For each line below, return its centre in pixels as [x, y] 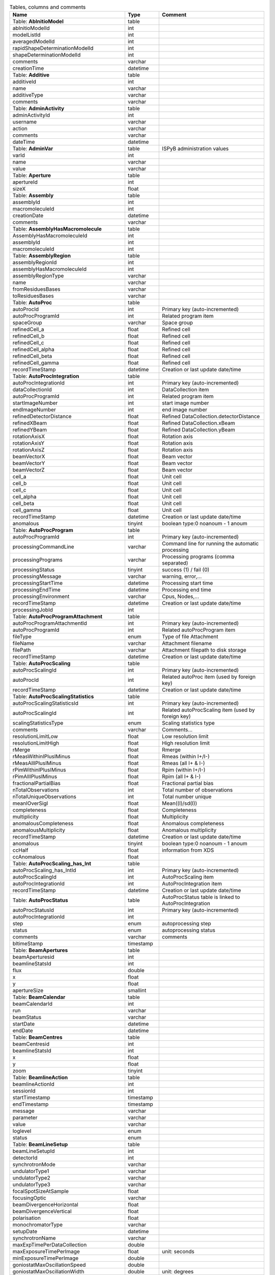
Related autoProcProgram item [199, 630]
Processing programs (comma [198, 557]
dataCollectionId [32, 390]
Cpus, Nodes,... [181, 597]
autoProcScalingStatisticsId [46, 703]
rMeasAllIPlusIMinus [37, 763]
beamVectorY [29, 463]
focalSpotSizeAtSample [40, 1191]
